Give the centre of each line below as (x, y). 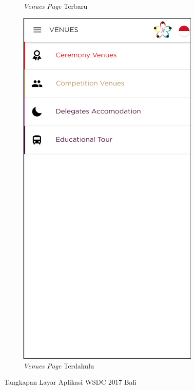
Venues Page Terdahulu (59, 365)
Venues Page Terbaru (56, 6)
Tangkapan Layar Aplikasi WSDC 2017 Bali (70, 382)
